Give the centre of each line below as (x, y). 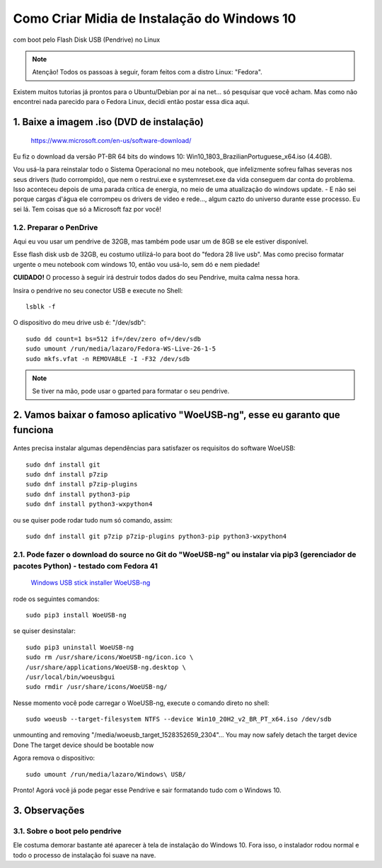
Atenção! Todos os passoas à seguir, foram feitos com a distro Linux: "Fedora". (147, 72)
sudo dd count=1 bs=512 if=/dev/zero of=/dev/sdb (114, 339)
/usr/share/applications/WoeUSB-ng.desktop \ (106, 667)
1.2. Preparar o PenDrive (56, 227)
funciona (33, 429)
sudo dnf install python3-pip (78, 494)
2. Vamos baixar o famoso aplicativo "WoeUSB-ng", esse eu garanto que (176, 415)
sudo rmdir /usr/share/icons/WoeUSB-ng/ (97, 687)
